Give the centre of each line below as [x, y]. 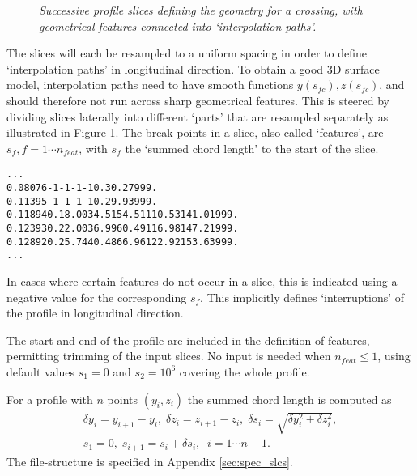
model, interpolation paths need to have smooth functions [150, 85]
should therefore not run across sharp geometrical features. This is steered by [198, 100]
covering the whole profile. [245, 371]
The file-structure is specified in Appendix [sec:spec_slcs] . [150, 461]
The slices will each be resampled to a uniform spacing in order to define [187, 53]
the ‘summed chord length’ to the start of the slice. [252, 148]
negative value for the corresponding [97, 297]
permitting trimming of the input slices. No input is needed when [169, 356]
